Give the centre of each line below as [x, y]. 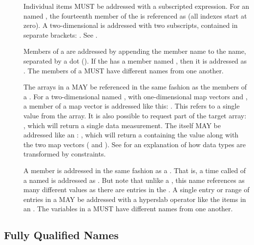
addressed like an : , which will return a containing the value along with [131, 135]
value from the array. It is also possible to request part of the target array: [135, 115]
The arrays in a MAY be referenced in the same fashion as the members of [135, 87]
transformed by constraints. [65, 154]
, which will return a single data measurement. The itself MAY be [122, 125]
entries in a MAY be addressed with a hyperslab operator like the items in [135, 199]
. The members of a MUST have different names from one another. [124, 70]
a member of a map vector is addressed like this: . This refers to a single [132, 106]
